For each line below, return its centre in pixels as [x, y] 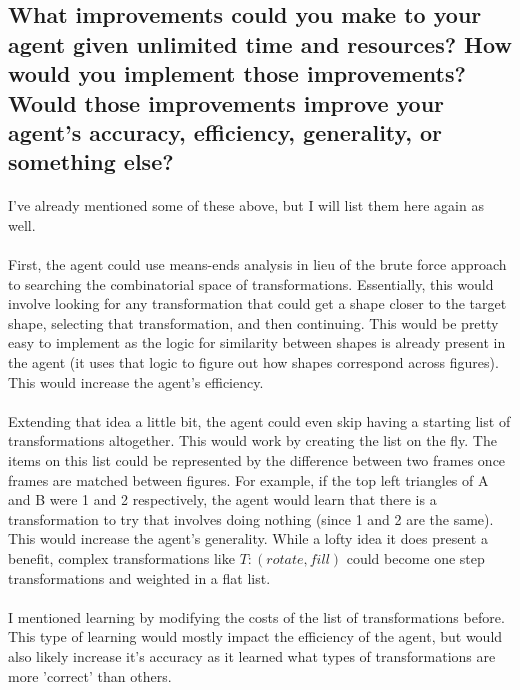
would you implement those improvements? [237, 73]
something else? [91, 161]
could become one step [415, 558]
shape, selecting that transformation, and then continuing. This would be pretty [253, 322]
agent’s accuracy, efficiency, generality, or [225, 131]
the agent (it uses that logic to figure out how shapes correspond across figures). [253, 362]
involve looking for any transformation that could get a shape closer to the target [257, 303]
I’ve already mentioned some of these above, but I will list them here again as [246, 205]
